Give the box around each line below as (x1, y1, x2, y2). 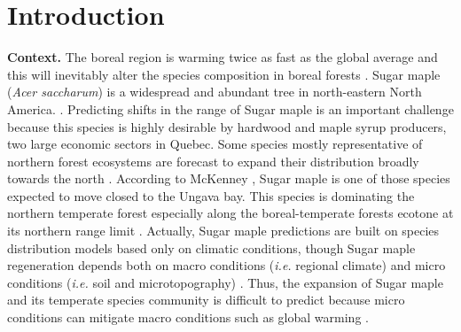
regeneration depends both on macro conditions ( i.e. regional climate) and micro (7, 256, 446, 274)
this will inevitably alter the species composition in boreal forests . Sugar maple (7, 65, 441, 83)
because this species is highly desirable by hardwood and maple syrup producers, (7, 117, 447, 135)
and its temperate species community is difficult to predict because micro (7, 290, 405, 309)
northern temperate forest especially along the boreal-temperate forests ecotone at (7, 204, 454, 222)
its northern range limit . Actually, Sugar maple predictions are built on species (7, 221, 440, 240)
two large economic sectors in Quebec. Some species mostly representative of (7, 135, 423, 153)
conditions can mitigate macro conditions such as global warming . (7, 308, 369, 327)
